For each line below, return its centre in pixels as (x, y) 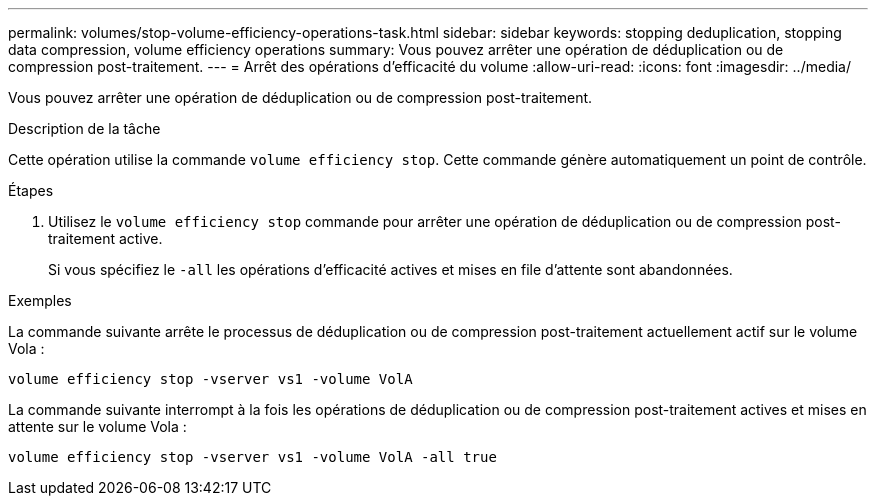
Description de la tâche (84, 128)
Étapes (31, 190)
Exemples (40, 300)
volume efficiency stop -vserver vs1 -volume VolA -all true (252, 457)
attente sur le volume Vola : (97, 426)
